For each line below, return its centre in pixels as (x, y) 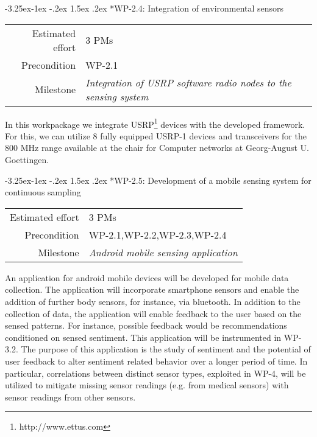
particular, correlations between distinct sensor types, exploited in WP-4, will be (155, 373)
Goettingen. (27, 160)
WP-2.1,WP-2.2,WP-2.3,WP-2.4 (158, 234)
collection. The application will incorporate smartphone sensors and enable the (152, 289)
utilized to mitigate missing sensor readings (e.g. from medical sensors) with (147, 385)
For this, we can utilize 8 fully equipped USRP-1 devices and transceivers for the (156, 135)
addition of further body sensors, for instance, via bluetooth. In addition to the (153, 301)
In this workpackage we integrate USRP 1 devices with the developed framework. (155, 123)
